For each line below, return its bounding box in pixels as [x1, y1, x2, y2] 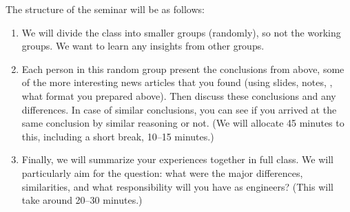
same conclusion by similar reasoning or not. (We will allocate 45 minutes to [21, 116, 344, 130]
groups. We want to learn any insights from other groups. [21, 39, 265, 53]
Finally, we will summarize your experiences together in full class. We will [21, 152, 333, 167]
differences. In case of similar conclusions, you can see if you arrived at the [21, 102, 337, 116]
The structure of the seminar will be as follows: [6, 2, 205, 16]
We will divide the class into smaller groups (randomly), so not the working [21, 25, 341, 39]
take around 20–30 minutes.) [21, 193, 143, 207]
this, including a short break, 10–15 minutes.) [21, 129, 214, 143]
